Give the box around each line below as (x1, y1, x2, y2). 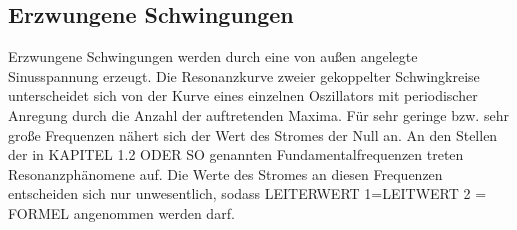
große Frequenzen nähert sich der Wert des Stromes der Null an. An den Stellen (8, 124, 498, 145)
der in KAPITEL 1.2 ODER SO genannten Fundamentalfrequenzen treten (8, 144, 464, 165)
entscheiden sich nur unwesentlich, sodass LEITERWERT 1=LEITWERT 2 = (8, 183, 487, 204)
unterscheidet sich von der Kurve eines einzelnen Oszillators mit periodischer (8, 85, 478, 106)
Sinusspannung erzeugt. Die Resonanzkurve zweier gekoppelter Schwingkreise (8, 65, 480, 86)
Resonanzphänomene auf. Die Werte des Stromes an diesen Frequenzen (8, 163, 443, 184)
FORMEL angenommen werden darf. (8, 202, 235, 223)
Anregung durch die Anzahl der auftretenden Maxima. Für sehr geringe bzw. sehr (8, 104, 509, 125)
